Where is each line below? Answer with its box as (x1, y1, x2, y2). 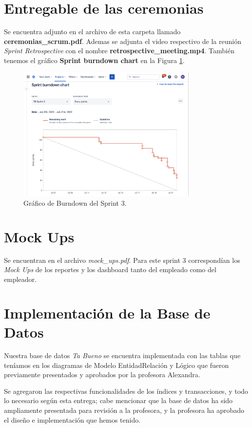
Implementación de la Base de (4, 302, 211, 322)
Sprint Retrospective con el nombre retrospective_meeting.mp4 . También (4, 45, 234, 56)
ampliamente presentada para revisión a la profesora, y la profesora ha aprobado (4, 405, 244, 415)
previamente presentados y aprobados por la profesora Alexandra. (4, 369, 200, 380)
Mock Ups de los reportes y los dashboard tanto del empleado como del (4, 264, 216, 275)
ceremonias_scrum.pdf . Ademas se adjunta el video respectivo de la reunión (4, 36, 241, 46)
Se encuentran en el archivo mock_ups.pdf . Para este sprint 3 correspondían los (4, 255, 240, 265)
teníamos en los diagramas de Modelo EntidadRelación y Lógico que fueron (4, 360, 229, 370)
